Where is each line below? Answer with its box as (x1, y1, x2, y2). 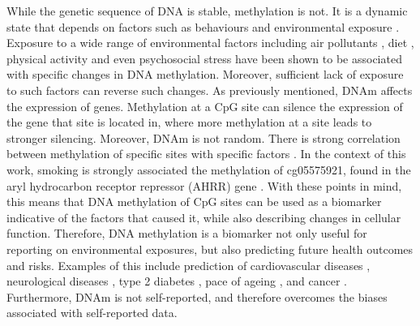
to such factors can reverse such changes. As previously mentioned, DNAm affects (6, 81, 413, 98)
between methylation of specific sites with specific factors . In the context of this (6, 145, 406, 162)
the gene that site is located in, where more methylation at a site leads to (6, 114, 372, 131)
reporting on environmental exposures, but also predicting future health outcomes (6, 240, 414, 257)
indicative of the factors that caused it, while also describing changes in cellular (6, 208, 401, 225)
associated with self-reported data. (6, 304, 178, 321)
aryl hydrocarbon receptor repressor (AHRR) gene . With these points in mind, (6, 177, 402, 194)
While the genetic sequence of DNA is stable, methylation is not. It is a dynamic (6, 2, 408, 19)
